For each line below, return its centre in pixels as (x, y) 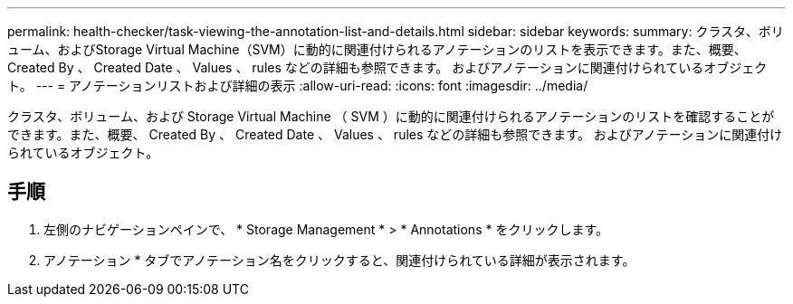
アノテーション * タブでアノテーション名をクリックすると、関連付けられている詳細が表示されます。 (339, 260)
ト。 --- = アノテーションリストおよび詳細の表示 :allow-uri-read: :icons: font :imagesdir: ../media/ (298, 85)
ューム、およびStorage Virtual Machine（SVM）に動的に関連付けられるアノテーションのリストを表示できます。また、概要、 (377, 49)
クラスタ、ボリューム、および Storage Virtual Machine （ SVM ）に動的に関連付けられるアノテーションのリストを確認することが (391, 116)
